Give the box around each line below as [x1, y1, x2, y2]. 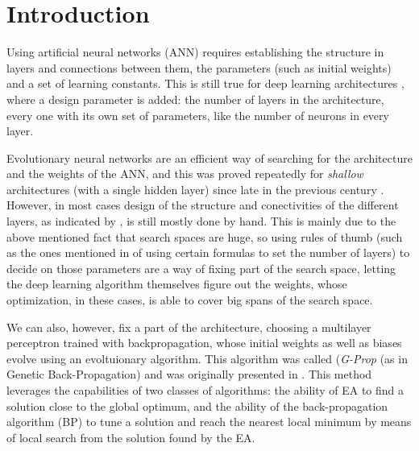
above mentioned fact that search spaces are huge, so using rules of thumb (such [6, 228, 403, 245]
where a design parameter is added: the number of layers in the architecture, [6, 90, 384, 107]
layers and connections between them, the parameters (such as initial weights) [6, 59, 392, 76]
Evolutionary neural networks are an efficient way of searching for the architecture [6, 149, 413, 166]
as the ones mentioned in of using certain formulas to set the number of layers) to [6, 244, 410, 261]
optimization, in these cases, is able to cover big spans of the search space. [6, 292, 373, 308]
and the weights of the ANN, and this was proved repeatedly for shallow [6, 165, 363, 182]
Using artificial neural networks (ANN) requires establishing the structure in [6, 43, 384, 60]
